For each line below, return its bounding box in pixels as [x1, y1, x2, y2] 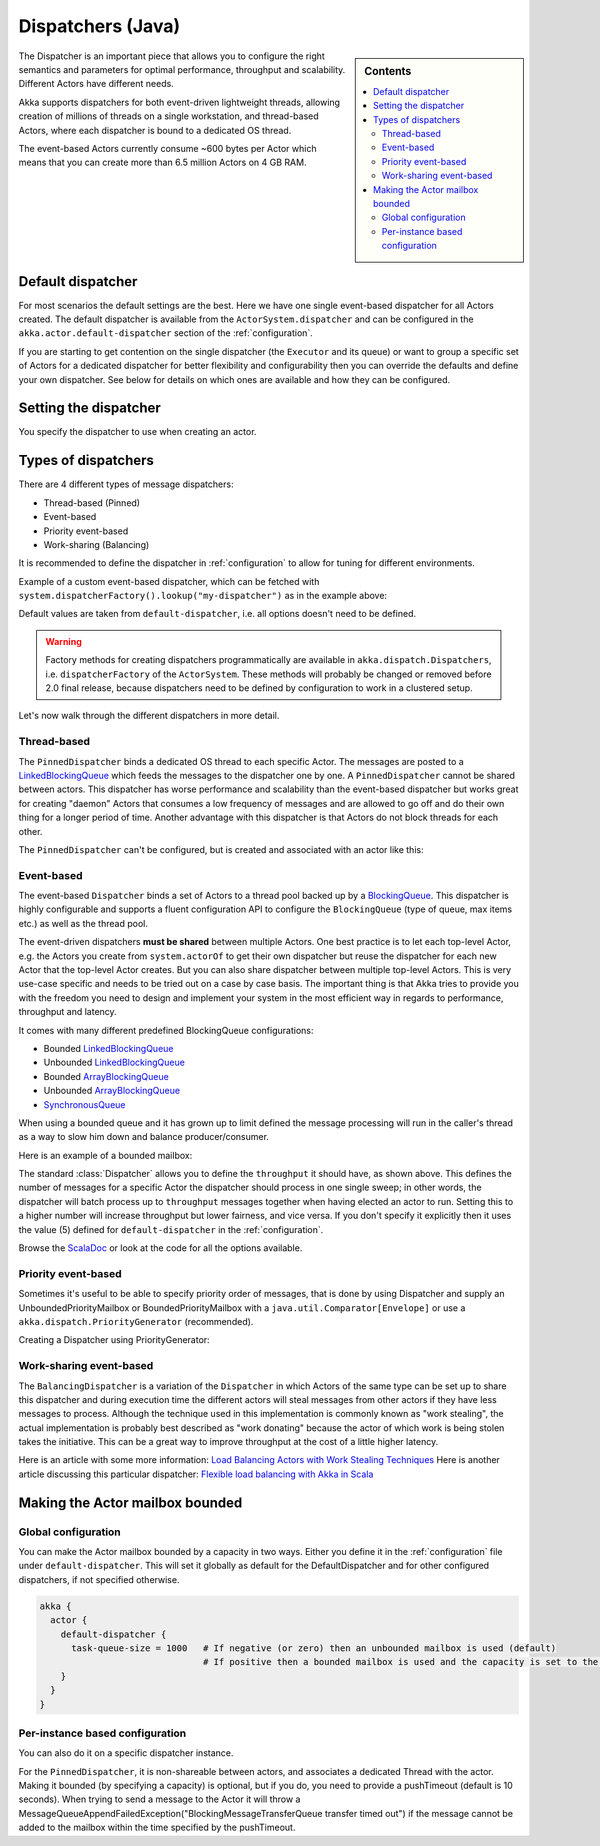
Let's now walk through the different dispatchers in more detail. [18, 710, 280, 722]
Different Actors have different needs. [18, 78, 174, 90]
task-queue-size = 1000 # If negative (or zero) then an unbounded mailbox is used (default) [71, 1642, 557, 1654]
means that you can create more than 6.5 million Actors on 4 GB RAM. [18, 156, 307, 169]
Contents [364, 64, 412, 78]
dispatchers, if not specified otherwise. [18, 1573, 180, 1585]
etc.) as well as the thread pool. [18, 917, 149, 929]
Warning [45, 635, 82, 647]
